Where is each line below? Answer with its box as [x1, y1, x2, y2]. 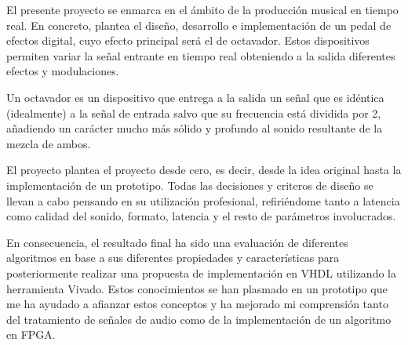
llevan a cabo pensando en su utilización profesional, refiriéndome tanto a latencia [6, 192, 400, 209]
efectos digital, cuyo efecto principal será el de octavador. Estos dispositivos [6, 32, 370, 49]
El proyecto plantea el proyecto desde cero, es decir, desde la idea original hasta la [6, 162, 402, 178]
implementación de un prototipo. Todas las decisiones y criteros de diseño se [6, 176, 373, 193]
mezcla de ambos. [6, 135, 91, 151]
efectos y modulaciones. [6, 63, 119, 79]
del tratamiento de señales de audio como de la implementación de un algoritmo [6, 310, 392, 327]
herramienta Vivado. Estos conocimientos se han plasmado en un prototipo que [6, 280, 388, 296]
